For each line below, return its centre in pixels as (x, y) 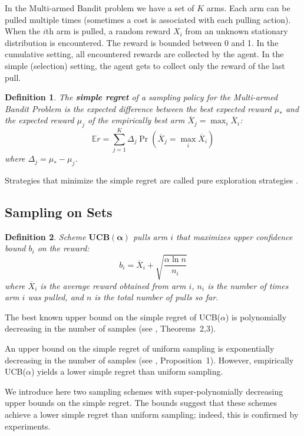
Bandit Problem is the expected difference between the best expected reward (138, 108)
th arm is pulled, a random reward (108, 31)
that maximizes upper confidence (234, 236)
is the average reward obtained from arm (113, 285)
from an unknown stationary (237, 31)
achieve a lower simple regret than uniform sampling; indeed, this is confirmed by (152, 414)
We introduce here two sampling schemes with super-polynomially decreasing (144, 391)
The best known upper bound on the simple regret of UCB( (113, 317)
